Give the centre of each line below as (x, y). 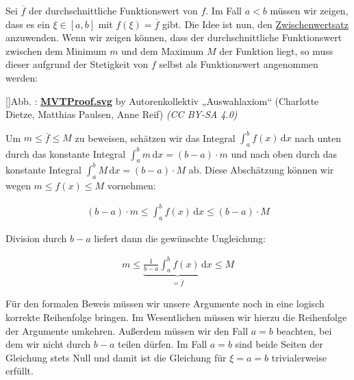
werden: (22, 77)
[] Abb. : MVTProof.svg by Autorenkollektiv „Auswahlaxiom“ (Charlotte (162, 100)
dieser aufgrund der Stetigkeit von (77, 64)
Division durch (36, 238)
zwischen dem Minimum (56, 50)
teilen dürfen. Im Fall (163, 344)
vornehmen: (131, 185)
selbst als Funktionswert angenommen (239, 64)
